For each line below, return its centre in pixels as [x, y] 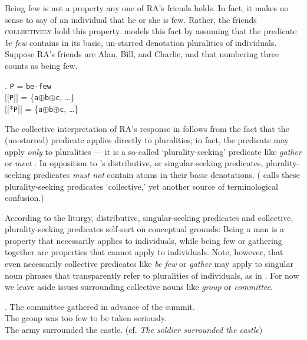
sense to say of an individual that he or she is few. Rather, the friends [131, 19]
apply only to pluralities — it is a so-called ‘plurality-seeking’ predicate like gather [153, 151]
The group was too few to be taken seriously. [86, 318]
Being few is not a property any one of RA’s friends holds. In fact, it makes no [147, 8]
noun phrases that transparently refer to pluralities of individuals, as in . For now [152, 275]
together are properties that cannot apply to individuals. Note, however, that [144, 252]
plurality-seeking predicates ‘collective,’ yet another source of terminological [141, 186]
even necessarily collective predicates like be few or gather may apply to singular [149, 264]
